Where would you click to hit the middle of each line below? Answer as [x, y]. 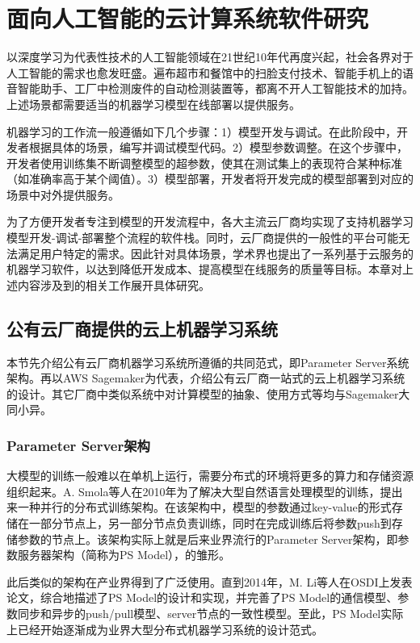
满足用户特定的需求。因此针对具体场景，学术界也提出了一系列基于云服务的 [215, 253]
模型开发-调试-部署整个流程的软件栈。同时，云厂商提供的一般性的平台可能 [203, 238]
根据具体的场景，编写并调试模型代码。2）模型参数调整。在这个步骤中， [218, 147]
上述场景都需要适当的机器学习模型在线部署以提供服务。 [153, 104]
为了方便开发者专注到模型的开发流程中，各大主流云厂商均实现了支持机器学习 [210, 221]
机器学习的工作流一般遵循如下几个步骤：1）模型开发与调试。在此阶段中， [202, 131]
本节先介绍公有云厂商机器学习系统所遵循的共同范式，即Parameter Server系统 [208, 362]
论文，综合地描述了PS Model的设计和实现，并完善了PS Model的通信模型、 [202, 597]
